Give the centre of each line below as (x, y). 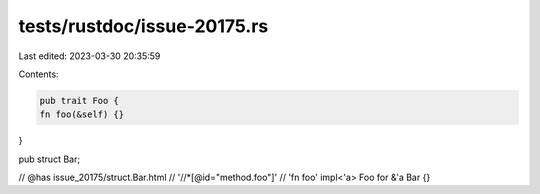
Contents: (38, 74)
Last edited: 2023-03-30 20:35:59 (89, 56)
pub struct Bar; (49, 159)
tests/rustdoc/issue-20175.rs (143, 26)
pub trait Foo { (79, 100)
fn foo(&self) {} (82, 114)
